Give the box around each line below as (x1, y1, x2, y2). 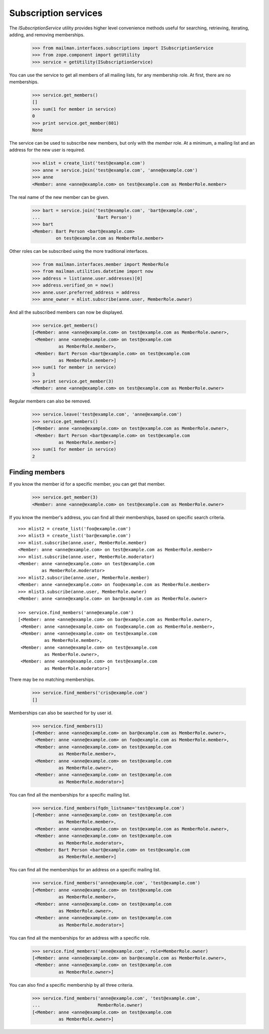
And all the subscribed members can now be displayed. (9, 309, 124, 315)
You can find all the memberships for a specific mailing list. (9, 792, 131, 798)
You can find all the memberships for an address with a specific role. (9, 935, 150, 941)
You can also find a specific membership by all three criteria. (9, 982, 134, 988)
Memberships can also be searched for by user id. (9, 710, 113, 716)
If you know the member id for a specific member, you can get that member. (9, 481, 165, 487)
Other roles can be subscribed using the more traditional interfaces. (9, 248, 149, 254)
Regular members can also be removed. (9, 398, 92, 404)
